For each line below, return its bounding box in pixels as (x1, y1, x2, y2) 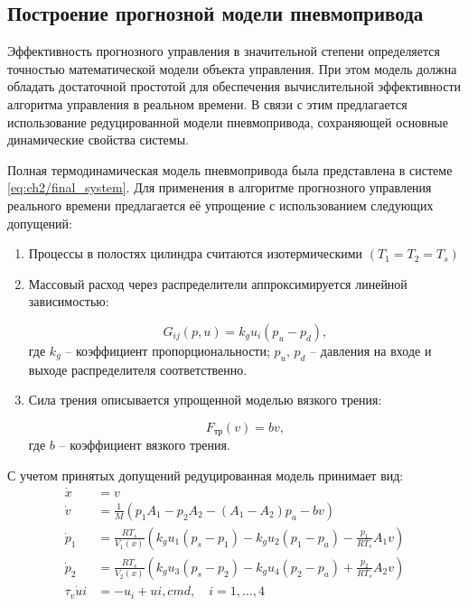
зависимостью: (28, 292, 109, 311)
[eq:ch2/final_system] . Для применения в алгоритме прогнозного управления (7, 178, 432, 197)
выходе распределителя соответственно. (28, 359, 248, 378)
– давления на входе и (310, 340, 432, 359)
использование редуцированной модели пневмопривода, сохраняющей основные (7, 112, 448, 131)
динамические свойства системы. (7, 130, 189, 149)
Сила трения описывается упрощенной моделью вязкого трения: (28, 390, 382, 409)
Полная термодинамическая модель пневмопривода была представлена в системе (7, 160, 453, 179)
